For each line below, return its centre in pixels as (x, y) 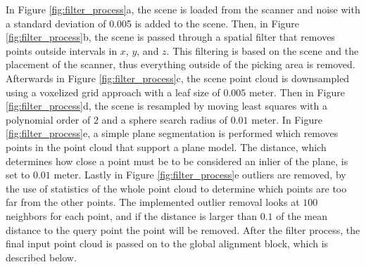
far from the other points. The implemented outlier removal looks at (153, 202)
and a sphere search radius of (165, 119)
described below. (41, 257)
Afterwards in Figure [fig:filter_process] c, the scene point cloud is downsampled (178, 78)
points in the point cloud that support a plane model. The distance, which (166, 146)
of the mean (302, 215)
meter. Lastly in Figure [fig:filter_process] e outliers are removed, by (200, 175)
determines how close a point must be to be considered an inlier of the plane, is (177, 161)
